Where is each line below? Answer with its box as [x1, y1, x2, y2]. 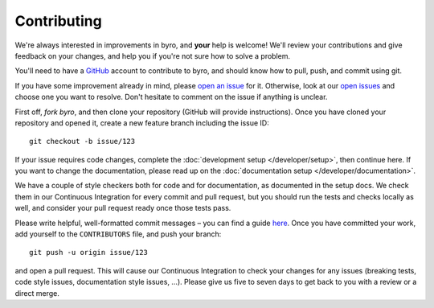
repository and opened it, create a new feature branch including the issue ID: [14, 117, 269, 128]
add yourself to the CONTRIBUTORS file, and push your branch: [14, 229, 222, 239]
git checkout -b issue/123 [29, 137, 136, 146]
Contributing [14, 12, 102, 30]
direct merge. [14, 288, 59, 298]
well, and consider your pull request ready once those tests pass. [14, 203, 231, 213]
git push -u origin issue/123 [29, 248, 149, 257]
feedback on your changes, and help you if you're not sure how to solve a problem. [14, 51, 291, 60]
